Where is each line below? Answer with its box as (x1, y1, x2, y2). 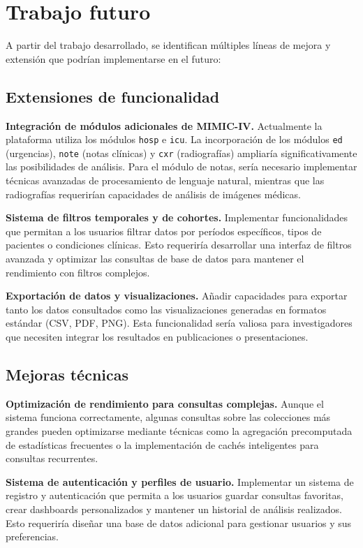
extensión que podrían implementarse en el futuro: (6, 51, 221, 66)
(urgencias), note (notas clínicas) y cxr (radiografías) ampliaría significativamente (6, 145, 357, 160)
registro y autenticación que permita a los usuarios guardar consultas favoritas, (6, 488, 343, 503)
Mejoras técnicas (6, 363, 129, 385)
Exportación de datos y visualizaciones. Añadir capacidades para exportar (6, 288, 348, 303)
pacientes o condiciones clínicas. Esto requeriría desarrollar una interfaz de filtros (6, 237, 352, 252)
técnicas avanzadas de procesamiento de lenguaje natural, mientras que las (6, 173, 325, 188)
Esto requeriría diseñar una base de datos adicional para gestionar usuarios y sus (6, 515, 352, 530)
